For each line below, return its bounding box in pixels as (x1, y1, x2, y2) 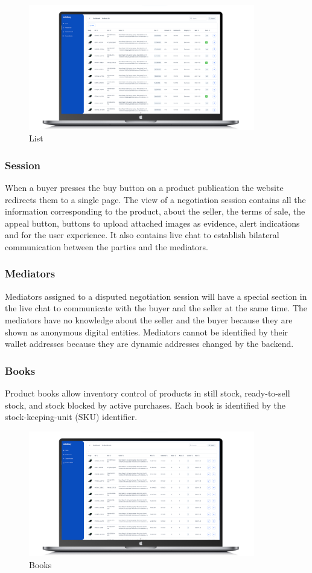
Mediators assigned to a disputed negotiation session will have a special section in (5, 290, 307, 302)
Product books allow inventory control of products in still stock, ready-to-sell (5, 386, 290, 399)
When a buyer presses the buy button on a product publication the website (5, 181, 284, 193)
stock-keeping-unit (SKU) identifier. (5, 410, 138, 423)
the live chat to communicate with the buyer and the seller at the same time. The (5, 302, 308, 314)
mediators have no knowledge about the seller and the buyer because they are (5, 313, 293, 326)
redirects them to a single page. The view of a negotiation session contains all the (5, 193, 306, 206)
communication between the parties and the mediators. (5, 240, 208, 253)
